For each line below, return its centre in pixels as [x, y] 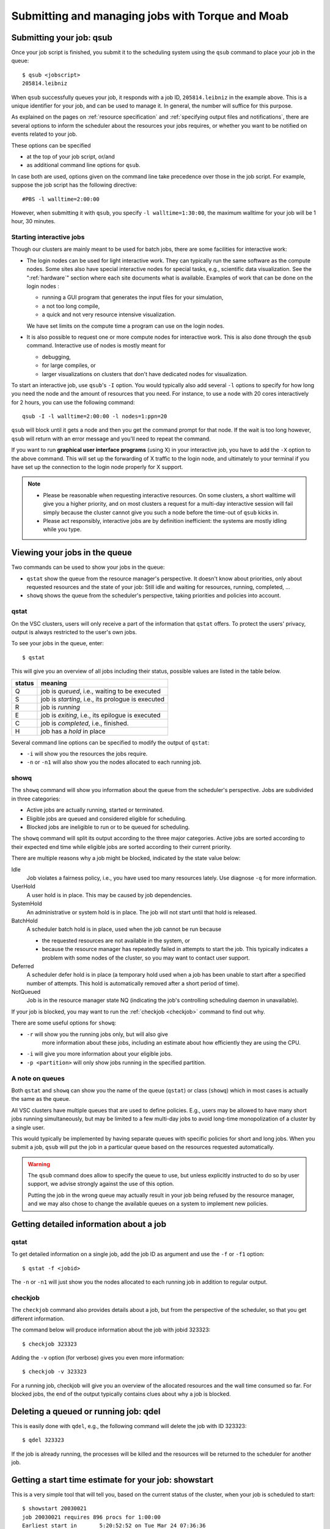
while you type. [62, 530]
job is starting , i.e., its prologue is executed [103, 699]
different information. [38, 1319]
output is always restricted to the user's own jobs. [74, 632]
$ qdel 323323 [43, 1440]
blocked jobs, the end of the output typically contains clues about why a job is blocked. [121, 1394]
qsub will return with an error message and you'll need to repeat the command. [111, 439]
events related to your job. [44, 134]
